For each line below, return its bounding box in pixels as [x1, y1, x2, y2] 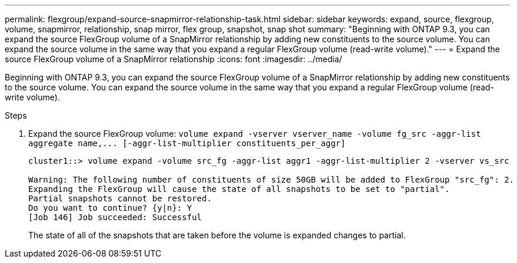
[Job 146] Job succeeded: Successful [28, 213, 202, 222]
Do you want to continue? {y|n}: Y [28, 203, 192, 213]
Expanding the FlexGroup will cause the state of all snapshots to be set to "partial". [28, 184, 450, 194]
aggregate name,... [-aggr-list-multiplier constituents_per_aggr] [28, 139, 346, 148]
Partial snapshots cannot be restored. [28, 194, 212, 203]
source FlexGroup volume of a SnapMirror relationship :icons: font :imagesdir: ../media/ [5, 54, 342, 64]
